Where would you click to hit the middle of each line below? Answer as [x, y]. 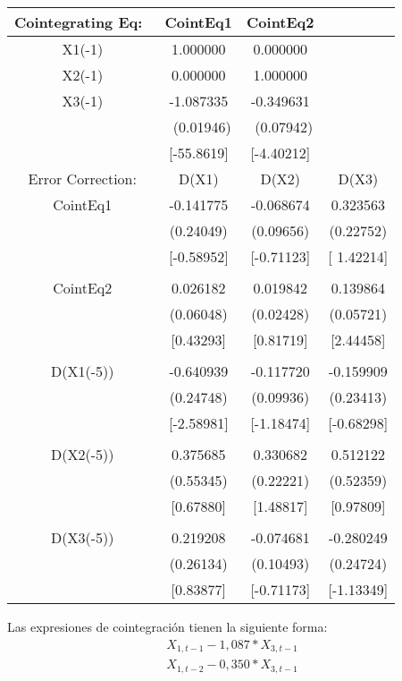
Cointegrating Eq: [79, 22]
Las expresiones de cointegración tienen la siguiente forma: [167, 626]
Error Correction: [82, 179]
